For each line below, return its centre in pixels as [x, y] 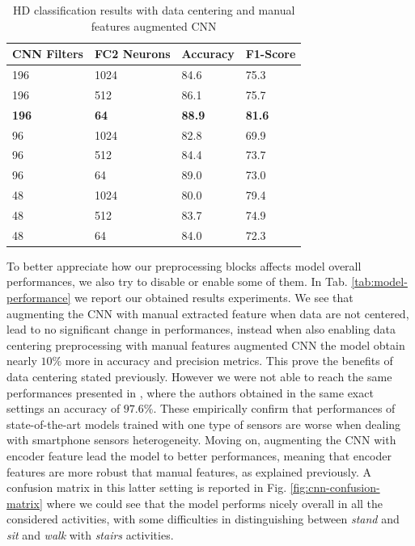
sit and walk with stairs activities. [90, 534]
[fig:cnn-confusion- [335, 487]
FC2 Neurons [132, 54]
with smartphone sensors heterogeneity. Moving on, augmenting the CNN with [201, 440]
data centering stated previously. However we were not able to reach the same [199, 377]
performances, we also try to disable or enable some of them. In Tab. [177, 281]
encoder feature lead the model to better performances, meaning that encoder [199, 456]
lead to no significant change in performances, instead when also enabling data [201, 329]
